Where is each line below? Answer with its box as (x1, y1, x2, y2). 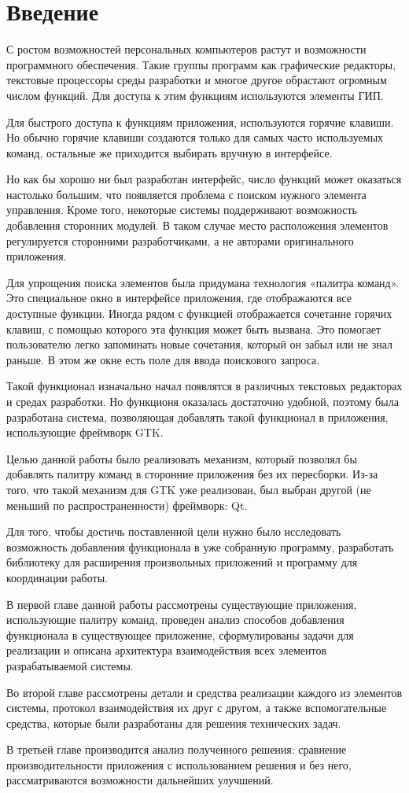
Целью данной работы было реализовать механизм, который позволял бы (6, 450, 357, 467)
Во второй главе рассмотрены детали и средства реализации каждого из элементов (6, 684, 403, 700)
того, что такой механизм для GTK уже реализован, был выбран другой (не (6, 481, 371, 497)
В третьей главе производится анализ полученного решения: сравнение (6, 741, 347, 758)
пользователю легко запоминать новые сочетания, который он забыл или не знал (6, 336, 392, 352)
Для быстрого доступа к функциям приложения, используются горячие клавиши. (6, 113, 394, 130)
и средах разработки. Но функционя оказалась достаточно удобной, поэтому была (6, 393, 399, 409)
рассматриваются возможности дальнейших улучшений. (6, 772, 274, 788)
